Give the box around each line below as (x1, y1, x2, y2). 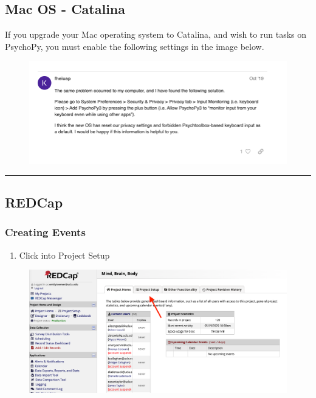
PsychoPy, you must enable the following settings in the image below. (5, 40, 264, 52)
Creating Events (5, 225, 86, 240)
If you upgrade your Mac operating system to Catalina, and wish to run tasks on (5, 28, 307, 41)
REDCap (5, 192, 63, 211)
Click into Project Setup (19, 248, 110, 261)
